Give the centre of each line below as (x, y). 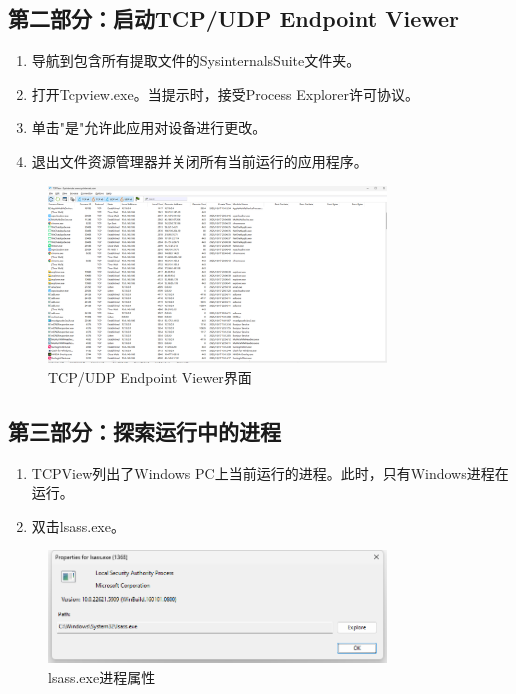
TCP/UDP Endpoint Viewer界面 (150, 376)
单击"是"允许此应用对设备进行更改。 (149, 127)
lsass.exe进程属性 (102, 676)
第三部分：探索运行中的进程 (144, 430)
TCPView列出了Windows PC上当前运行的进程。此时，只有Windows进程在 (270, 472)
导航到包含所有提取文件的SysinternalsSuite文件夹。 (196, 60)
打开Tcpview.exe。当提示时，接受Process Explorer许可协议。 (225, 93)
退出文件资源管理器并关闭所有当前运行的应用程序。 (199, 160)
